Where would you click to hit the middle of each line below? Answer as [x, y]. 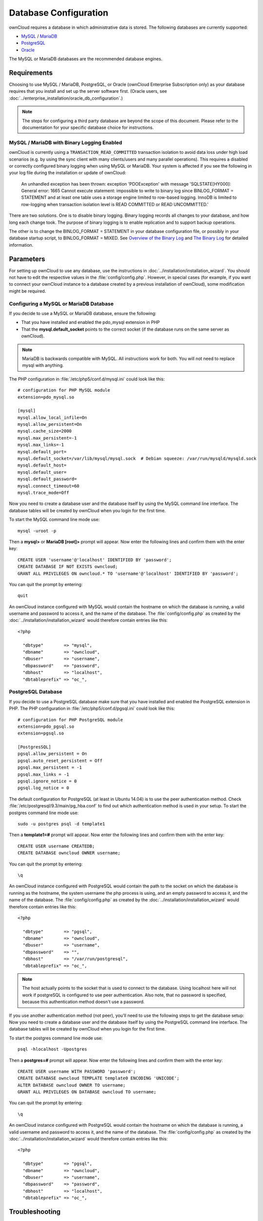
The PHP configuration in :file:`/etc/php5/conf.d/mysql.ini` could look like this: [87, 379]
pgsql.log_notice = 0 [43, 788]
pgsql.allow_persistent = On [52, 754]
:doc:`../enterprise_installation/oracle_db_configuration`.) [66, 98]
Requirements [31, 73]
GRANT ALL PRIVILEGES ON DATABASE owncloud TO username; [87, 1092]
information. [21, 245]
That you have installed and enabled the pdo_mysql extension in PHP [91, 322]
